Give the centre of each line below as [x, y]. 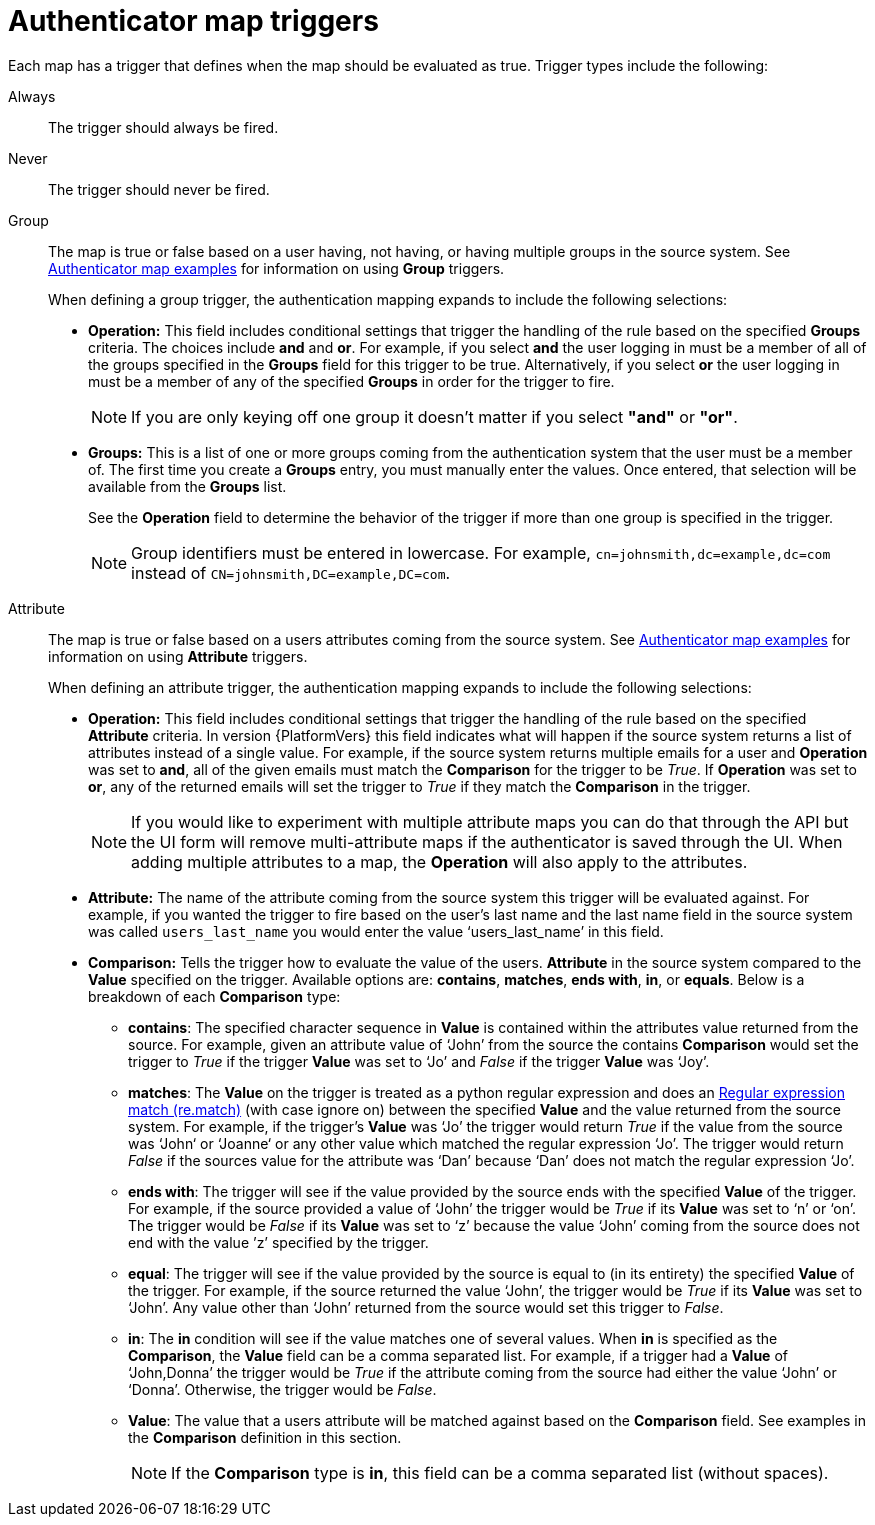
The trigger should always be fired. [163, 127]
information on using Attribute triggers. [178, 656]
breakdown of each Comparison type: [214, 996]
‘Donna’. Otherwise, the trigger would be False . [282, 1389]
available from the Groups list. [187, 486]
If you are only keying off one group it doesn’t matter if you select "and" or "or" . [434, 416]
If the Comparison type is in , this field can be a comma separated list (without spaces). [500, 1472]
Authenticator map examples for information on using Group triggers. [276, 268]
